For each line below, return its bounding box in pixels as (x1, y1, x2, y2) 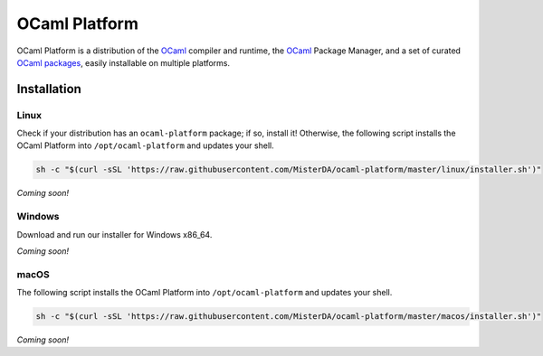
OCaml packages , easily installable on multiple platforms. (16, 57, 231, 68)
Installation (16, 81, 81, 97)
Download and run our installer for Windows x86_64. (16, 229, 213, 239)
